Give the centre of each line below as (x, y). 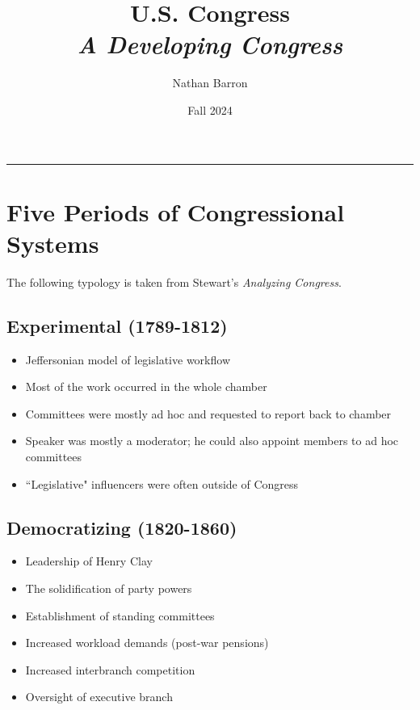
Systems (53, 243)
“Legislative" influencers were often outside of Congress (162, 483)
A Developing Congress (210, 44)
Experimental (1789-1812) (117, 325)
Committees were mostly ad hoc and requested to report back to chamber (208, 413)
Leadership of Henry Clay (89, 561)
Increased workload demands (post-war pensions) (147, 643)
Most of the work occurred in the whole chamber (146, 387)
